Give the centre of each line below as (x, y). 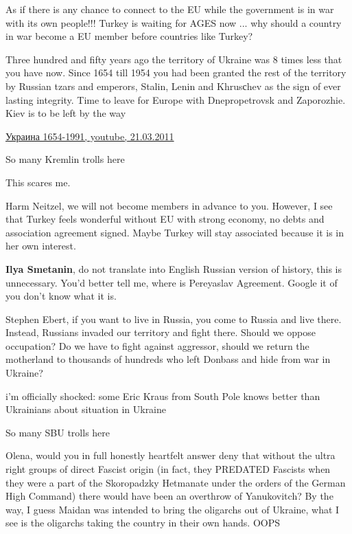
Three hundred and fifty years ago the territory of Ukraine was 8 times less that (174, 59)
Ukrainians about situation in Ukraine (86, 409)
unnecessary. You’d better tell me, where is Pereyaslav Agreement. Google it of (172, 282)
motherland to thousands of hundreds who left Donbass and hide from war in (168, 359)
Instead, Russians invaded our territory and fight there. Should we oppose (161, 332)
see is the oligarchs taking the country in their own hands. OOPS (143, 523)
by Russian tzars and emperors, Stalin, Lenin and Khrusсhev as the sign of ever (173, 86)
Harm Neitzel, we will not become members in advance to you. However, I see (169, 205)
